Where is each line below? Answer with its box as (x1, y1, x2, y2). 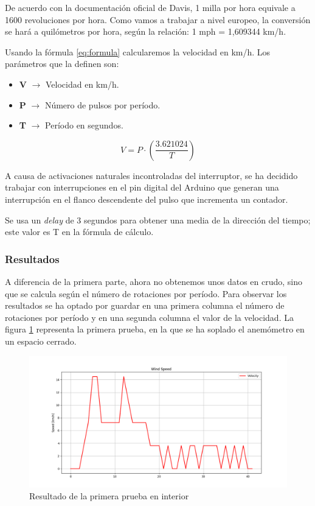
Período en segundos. (45, 119, 123, 132)
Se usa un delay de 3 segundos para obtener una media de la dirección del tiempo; (5, 213, 311, 226)
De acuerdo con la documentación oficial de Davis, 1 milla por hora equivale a (5, 1, 296, 13)
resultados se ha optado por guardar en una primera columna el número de (5, 299, 285, 312)
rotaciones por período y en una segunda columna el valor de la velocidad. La (5, 311, 294, 323)
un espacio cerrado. (5, 334, 77, 347)
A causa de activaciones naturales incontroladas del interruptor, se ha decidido (5, 169, 298, 181)
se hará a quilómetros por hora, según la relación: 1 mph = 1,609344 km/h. (5, 25, 286, 38)
